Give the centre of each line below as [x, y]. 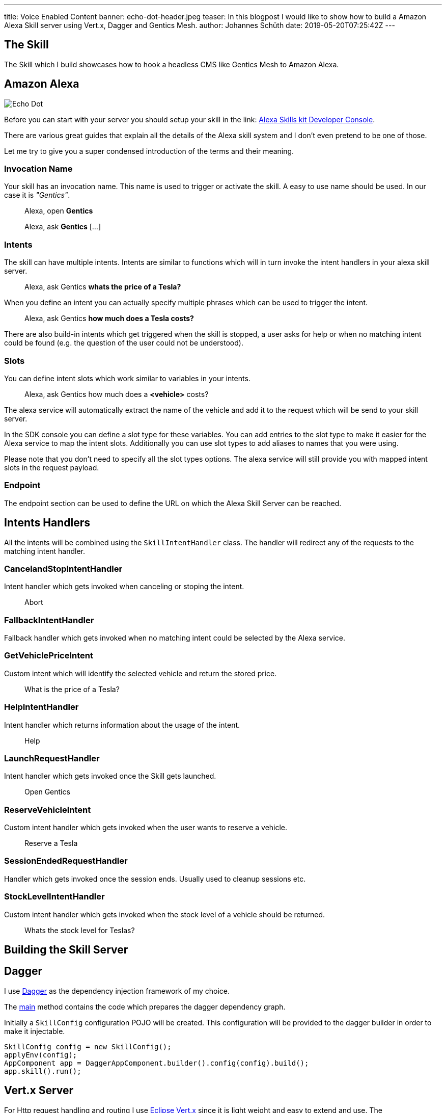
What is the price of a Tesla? [72, 689]
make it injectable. [35, 1031]
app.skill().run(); [43, 1071]
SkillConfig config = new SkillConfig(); [88, 1046]
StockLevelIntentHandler [54, 897]
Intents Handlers [47, 523]
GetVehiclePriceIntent [49, 656]
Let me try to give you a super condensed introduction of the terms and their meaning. [149, 151]
